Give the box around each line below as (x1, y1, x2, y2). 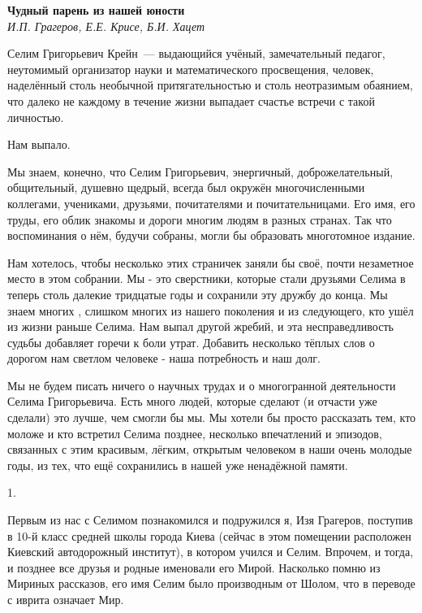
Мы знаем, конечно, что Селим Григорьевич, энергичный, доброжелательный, (7, 163, 394, 180)
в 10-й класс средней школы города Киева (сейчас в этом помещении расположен (7, 527, 411, 544)
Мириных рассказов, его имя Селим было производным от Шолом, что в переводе (7, 575, 416, 592)
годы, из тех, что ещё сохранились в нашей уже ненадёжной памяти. (7, 456, 348, 473)
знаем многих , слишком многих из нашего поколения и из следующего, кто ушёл (7, 302, 414, 319)
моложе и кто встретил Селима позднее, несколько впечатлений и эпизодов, (7, 424, 382, 441)
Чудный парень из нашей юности (7, 2, 185, 18)
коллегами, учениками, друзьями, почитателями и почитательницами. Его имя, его (7, 194, 416, 211)
